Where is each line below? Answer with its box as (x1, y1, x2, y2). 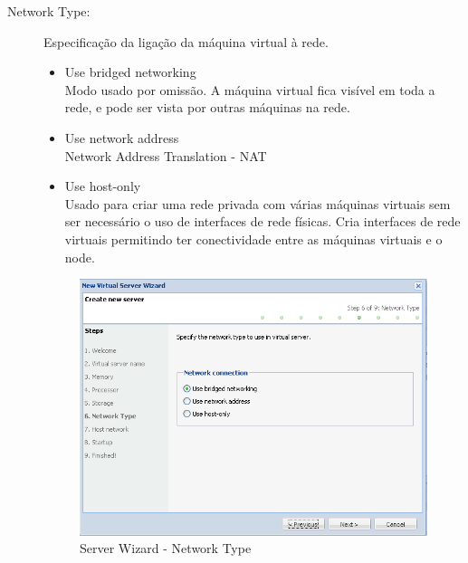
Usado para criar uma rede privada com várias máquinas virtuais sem (64, 194, 451, 213)
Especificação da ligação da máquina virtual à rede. (43, 32, 329, 51)
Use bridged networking (64, 62, 196, 81)
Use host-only (64, 177, 141, 196)
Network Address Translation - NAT (64, 146, 267, 165)
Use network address (64, 128, 179, 147)
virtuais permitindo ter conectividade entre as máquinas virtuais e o (64, 229, 443, 248)
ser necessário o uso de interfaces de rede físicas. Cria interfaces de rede (64, 212, 461, 231)
